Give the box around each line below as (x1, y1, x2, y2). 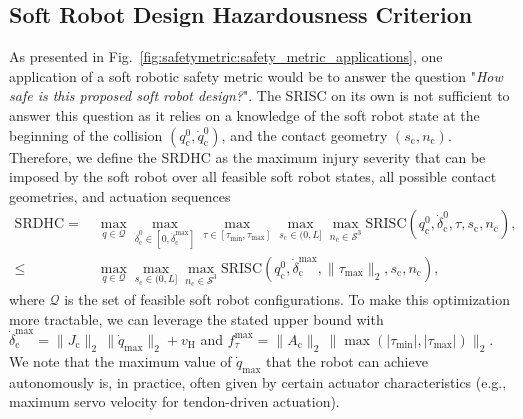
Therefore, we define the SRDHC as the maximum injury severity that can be (9, 146, 486, 167)
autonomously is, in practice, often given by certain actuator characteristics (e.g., (9, 371, 507, 392)
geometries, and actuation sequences (9, 185, 231, 206)
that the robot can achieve (266, 350, 428, 371)
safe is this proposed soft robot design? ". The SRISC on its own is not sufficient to (9, 85, 510, 106)
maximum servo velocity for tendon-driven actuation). (9, 391, 340, 412)
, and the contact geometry (221, 124, 388, 145)
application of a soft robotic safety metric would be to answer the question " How (9, 65, 503, 86)
